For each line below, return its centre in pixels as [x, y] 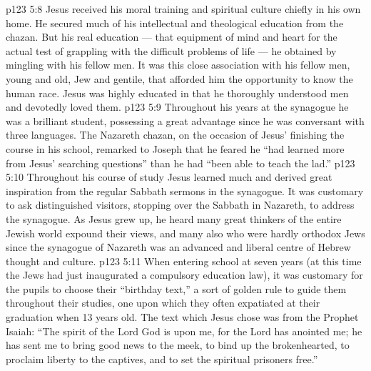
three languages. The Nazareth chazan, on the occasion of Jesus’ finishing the [175, 135]
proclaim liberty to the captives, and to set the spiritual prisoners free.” [162, 358]
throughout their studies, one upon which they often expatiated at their [163, 303]
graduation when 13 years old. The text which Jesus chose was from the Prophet [182, 317]
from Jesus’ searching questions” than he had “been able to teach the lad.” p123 [181, 163]
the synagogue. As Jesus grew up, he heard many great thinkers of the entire [174, 218]
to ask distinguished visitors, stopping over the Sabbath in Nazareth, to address [180, 205]
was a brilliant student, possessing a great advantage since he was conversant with [185, 120]
